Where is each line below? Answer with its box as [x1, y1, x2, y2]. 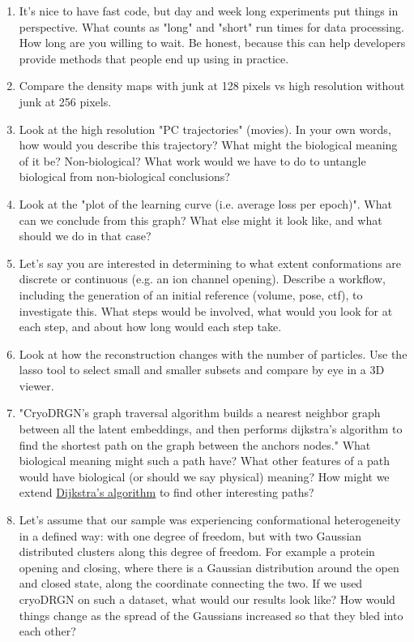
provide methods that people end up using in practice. [19, 50, 289, 67]
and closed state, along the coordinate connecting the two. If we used [19, 575, 363, 592]
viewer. [19, 377, 54, 394]
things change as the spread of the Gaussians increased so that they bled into [19, 606, 403, 623]
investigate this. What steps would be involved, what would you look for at [19, 302, 393, 319]
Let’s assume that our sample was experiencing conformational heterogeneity [19, 511, 401, 528]
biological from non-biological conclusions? [19, 168, 230, 185]
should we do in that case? [19, 227, 152, 244]
